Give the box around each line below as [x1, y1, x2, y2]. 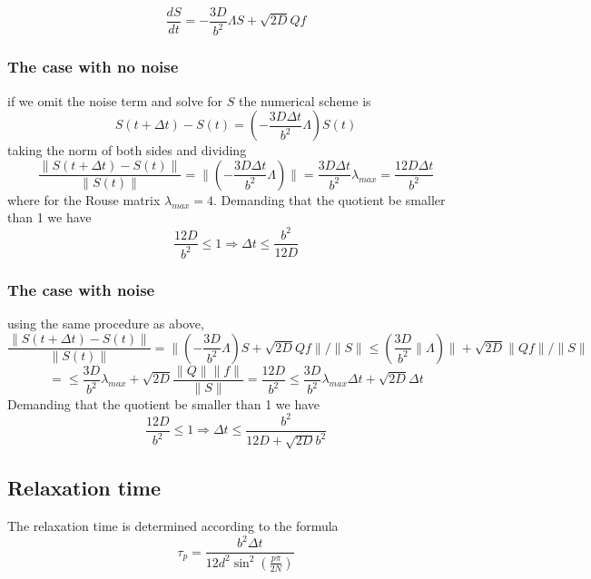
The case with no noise [7, 55, 179, 78]
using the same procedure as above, [7, 314, 204, 333]
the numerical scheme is [238, 91, 371, 110]
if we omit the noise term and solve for [7, 91, 223, 110]
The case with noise [7, 278, 155, 300]
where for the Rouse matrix [7, 190, 161, 209]
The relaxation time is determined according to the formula [7, 516, 339, 535]
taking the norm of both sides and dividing [7, 141, 247, 160]
